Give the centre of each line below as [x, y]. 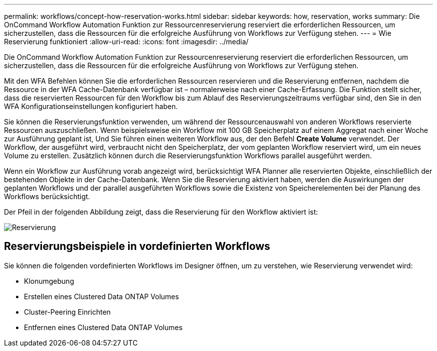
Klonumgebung [49, 281]
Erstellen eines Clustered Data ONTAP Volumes [102, 296]
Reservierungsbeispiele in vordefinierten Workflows [137, 246]
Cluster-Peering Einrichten [67, 312]
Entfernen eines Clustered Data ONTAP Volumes [103, 327]
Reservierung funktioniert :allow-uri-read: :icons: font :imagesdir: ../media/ [126, 42]
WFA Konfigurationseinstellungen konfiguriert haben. [91, 106]
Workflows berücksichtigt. [47, 196]
